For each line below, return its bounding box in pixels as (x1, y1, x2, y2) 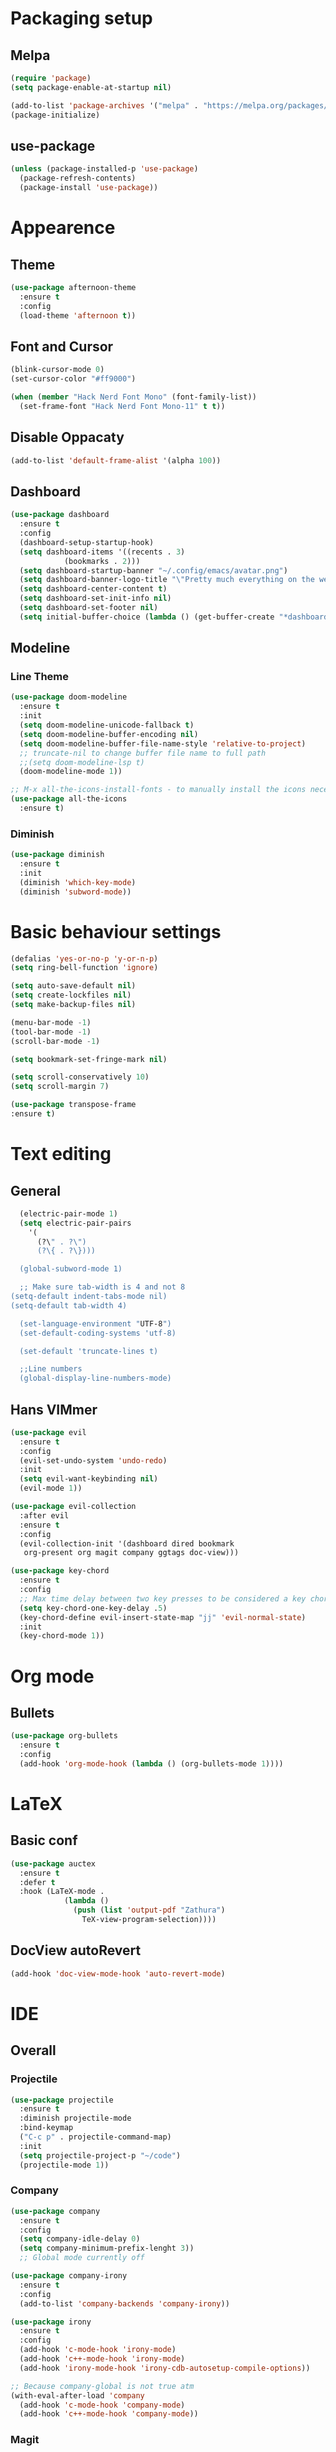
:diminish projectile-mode (19, 2113, 132, 2124)
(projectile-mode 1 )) (19, 2160, 110, 2170)
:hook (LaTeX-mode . (19, 1887, 105, 1897)
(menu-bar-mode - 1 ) (10, 1017, 92, 1027)
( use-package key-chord (10, 1566, 110, 1576)
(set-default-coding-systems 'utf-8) (19, 1328, 177, 1338)
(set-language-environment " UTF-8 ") (19, 1318, 172, 1329)
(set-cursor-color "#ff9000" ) (10, 374, 137, 384)
